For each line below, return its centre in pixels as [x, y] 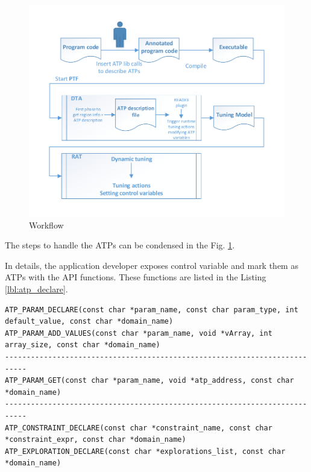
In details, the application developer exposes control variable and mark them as [152, 265]
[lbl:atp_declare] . [36, 289]
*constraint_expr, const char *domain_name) [96, 440]
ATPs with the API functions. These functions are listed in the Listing [136, 277]
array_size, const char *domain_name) [83, 345]
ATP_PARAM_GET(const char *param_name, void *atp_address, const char [149, 381]
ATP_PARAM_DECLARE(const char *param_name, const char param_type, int [152, 310]
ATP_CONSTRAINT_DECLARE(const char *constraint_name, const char [139, 428]
